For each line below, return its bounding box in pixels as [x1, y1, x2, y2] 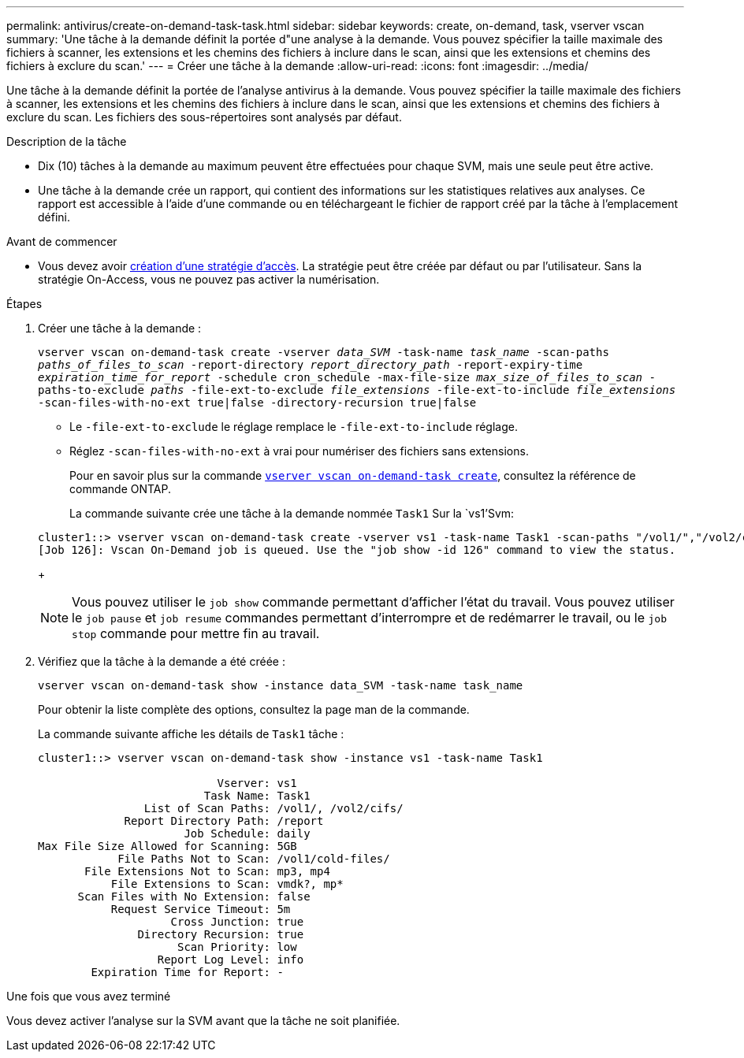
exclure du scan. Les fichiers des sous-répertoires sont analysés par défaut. [6, 110, 402, 124]
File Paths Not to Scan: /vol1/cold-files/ [117, 852, 390, 865]
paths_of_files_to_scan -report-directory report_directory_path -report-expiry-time [38, 358, 583, 371]
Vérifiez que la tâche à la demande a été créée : [38, 655, 285, 668]
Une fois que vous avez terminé [6, 989, 171, 1003]
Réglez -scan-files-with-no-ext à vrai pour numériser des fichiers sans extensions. [69, 444, 529, 458]
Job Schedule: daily [184, 827, 311, 840]
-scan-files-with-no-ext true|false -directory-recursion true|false [38, 396, 477, 409]
